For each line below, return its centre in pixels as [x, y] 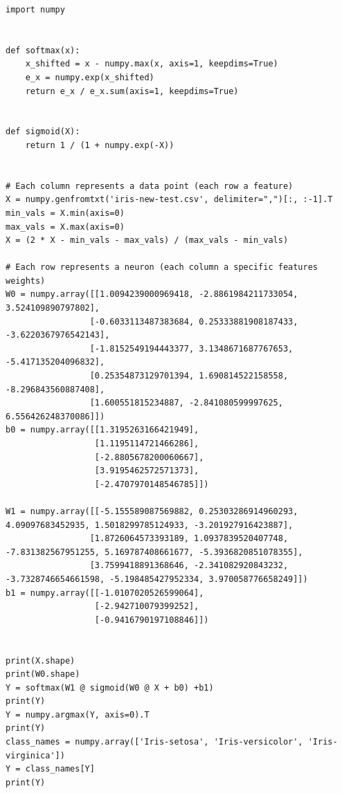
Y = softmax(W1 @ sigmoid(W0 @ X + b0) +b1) [110, 687]
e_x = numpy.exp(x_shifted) [90, 77]
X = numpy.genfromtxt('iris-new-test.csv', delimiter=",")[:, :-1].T [169, 200]
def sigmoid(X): [43, 132]
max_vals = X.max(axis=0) [65, 227]
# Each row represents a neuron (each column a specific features [162, 267]
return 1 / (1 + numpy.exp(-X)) [100, 145]
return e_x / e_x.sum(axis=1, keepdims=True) [132, 91]
